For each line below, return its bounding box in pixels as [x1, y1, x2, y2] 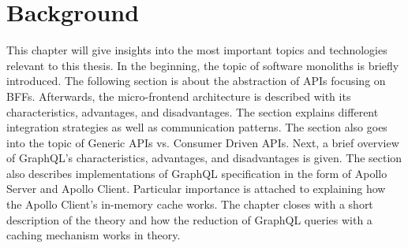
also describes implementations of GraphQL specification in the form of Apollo [6, 165, 387, 181]
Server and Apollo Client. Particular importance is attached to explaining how [6, 180, 386, 197]
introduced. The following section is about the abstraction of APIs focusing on [6, 72, 386, 89]
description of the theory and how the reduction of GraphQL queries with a [6, 211, 372, 228]
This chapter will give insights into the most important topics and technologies [6, 42, 387, 58]
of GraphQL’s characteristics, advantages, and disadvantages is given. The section [6, 150, 402, 166]
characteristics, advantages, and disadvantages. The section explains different [6, 103, 379, 120]
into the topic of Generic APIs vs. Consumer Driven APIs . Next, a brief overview [6, 134, 399, 150]
